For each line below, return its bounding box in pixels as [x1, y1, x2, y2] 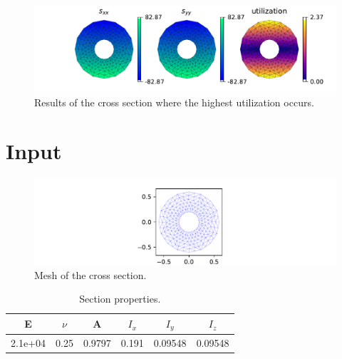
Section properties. [79, 291, 161, 306]
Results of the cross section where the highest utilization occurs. [34, 94, 314, 109]
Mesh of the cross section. [34, 267, 147, 282]
